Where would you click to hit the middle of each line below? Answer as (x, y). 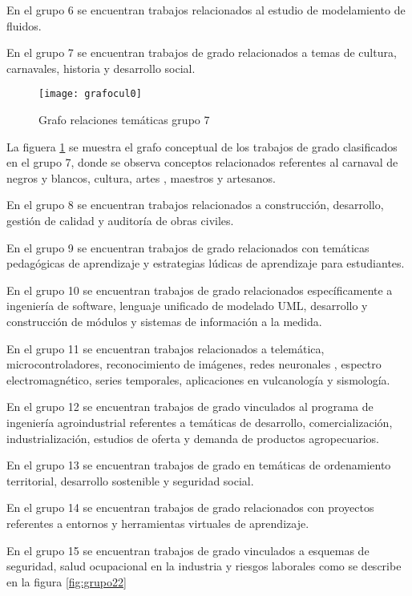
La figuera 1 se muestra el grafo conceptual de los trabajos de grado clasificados (202, 146)
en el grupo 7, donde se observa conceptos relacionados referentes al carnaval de (202, 162)
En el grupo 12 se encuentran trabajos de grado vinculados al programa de (190, 407)
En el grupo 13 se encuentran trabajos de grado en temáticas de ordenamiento (199, 465)
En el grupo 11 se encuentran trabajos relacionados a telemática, (166, 348)
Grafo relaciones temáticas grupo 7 (124, 120)
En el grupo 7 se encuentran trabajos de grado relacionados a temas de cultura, (202, 52)
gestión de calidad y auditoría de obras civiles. (120, 220)
